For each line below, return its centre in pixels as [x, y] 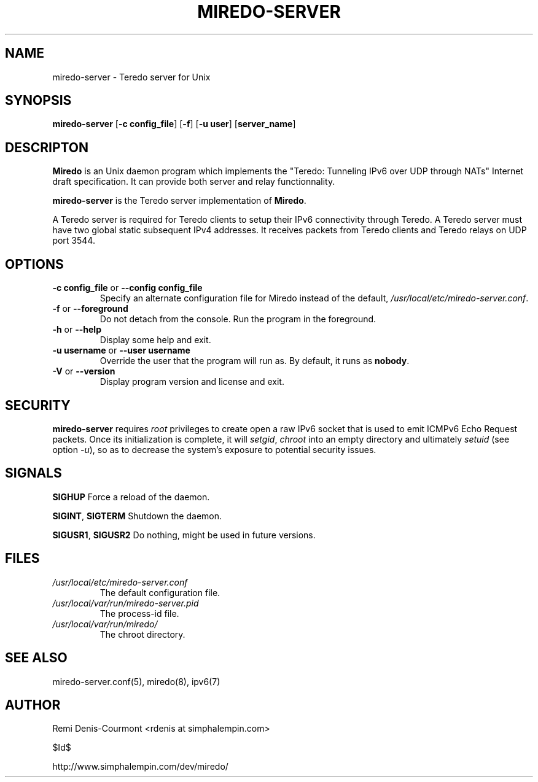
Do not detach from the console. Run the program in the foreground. [238, 319]
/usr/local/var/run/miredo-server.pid [126, 603]
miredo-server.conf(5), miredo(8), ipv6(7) [136, 681]
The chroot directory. [142, 634]
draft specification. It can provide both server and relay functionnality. [194, 182]
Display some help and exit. [155, 340]
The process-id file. [139, 613]
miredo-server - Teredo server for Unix [131, 77]
